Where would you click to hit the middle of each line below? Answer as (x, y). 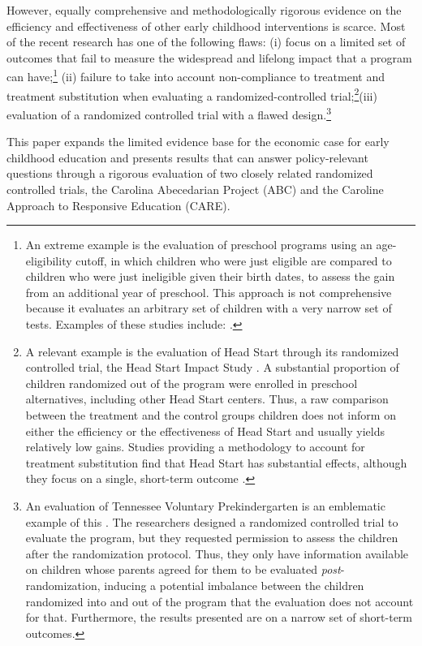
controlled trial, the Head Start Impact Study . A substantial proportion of (212, 367)
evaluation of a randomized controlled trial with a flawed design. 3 (169, 113)
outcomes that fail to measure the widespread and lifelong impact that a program (209, 57)
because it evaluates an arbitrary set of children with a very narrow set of (209, 308)
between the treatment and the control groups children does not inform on (211, 415)
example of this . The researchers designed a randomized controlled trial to (212, 521)
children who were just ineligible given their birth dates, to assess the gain (210, 276)
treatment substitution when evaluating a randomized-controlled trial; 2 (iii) (192, 94)
